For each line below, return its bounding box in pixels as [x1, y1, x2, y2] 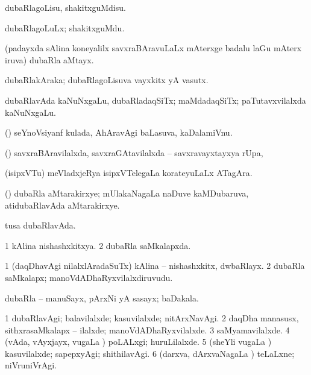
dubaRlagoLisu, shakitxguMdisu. [5, 1, 126, 13]
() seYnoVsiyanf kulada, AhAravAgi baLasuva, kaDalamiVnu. [5, 126, 233, 139]
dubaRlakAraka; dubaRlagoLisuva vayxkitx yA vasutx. [5, 74, 209, 86]
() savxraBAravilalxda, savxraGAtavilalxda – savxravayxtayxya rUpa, [5, 146, 263, 159]
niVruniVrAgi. [5, 359, 57, 371]
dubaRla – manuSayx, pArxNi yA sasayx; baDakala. [5, 291, 199, 304]
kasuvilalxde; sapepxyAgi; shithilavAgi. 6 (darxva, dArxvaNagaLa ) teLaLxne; [5, 347, 295, 359]
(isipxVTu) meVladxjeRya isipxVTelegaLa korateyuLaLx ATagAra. [5, 166, 253, 179]
